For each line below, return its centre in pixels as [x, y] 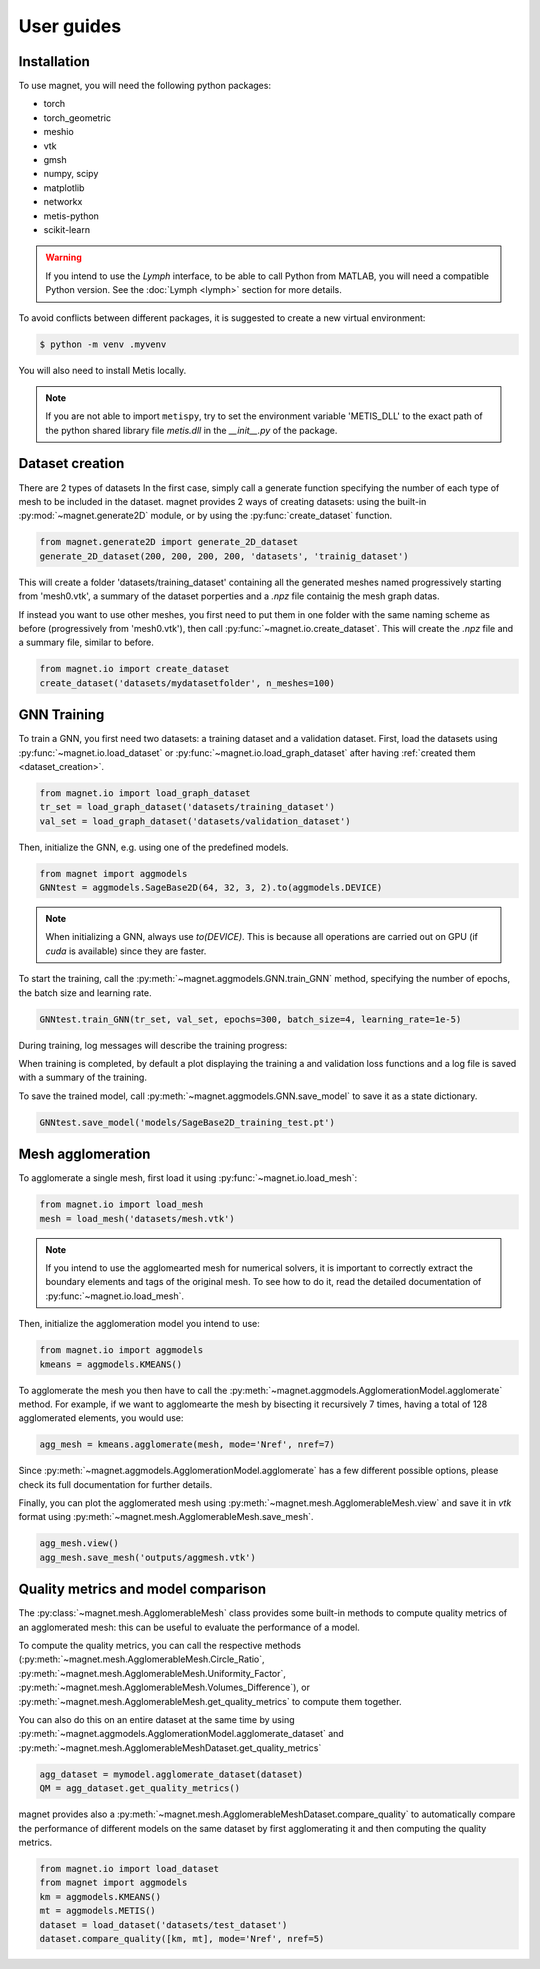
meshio [58, 132]
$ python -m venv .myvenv [103, 344]
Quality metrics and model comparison [142, 1589]
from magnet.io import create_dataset [134, 669]
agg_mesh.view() [79, 1543]
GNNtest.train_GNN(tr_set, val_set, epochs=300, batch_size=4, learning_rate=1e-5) [250, 1019]
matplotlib [64, 187]
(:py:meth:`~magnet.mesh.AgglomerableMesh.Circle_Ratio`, [141, 1659]
